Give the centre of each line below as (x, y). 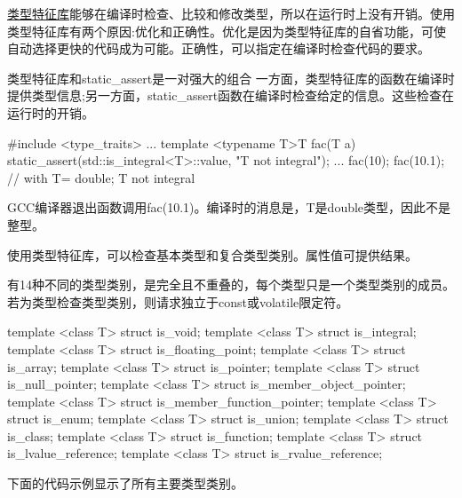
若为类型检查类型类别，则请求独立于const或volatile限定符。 (178, 301)
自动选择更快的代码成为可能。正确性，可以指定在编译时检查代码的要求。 (219, 48)
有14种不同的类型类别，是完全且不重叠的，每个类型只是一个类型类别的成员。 (231, 285)
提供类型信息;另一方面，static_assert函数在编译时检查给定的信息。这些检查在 (231, 95)
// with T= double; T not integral (101, 177)
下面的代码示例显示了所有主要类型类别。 (125, 483)
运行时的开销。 (51, 112)
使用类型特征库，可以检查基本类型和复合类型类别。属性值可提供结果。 (212, 254)
